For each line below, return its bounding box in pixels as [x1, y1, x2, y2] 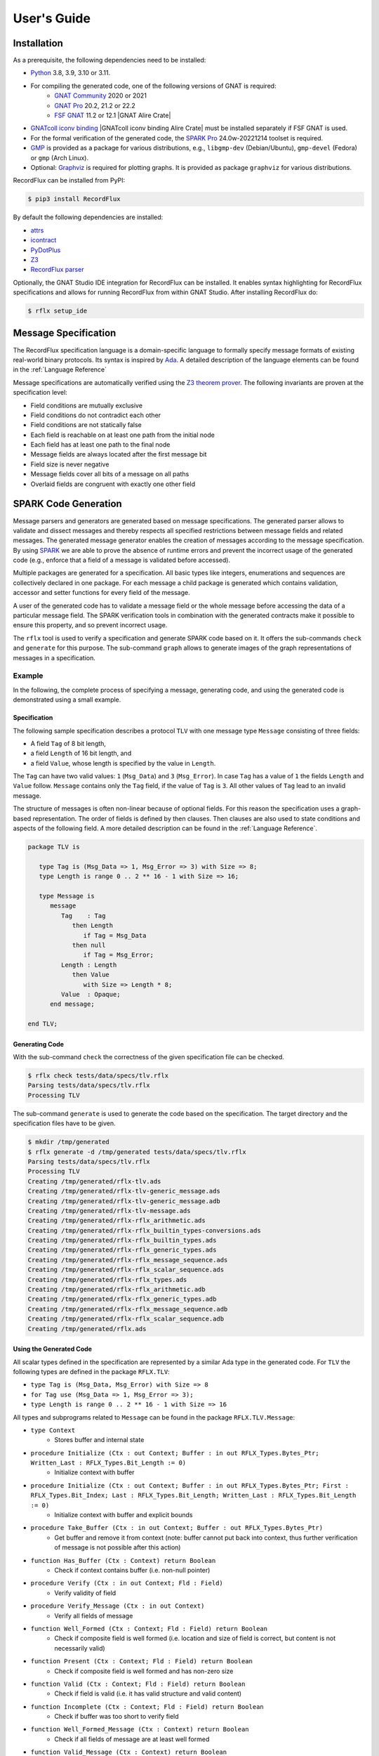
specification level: [13, 388, 68, 397]
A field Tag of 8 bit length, [30, 739, 107, 747]
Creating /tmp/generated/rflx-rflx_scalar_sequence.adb [27, 1315, 225, 1323]
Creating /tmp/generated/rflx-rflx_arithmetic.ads [27, 1217, 206, 1225]
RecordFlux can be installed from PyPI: [13, 176, 126, 185]
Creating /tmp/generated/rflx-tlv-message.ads [27, 1207, 191, 1214]
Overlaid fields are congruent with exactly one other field [30, 480, 196, 488]
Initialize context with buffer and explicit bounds [54, 1511, 193, 1519]
